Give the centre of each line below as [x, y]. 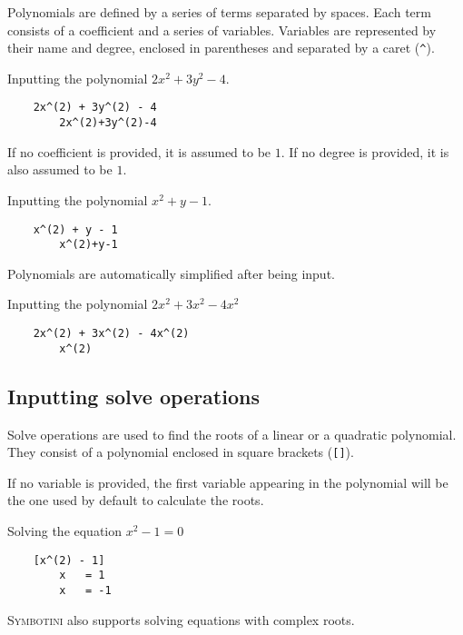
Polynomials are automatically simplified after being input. [171, 273]
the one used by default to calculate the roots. [136, 500]
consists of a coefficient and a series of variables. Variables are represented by [222, 30]
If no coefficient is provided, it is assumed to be [139, 151]
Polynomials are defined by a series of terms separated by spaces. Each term [219, 12]
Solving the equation [65, 530]
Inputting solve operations [133, 396]
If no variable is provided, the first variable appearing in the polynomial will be [228, 482]
